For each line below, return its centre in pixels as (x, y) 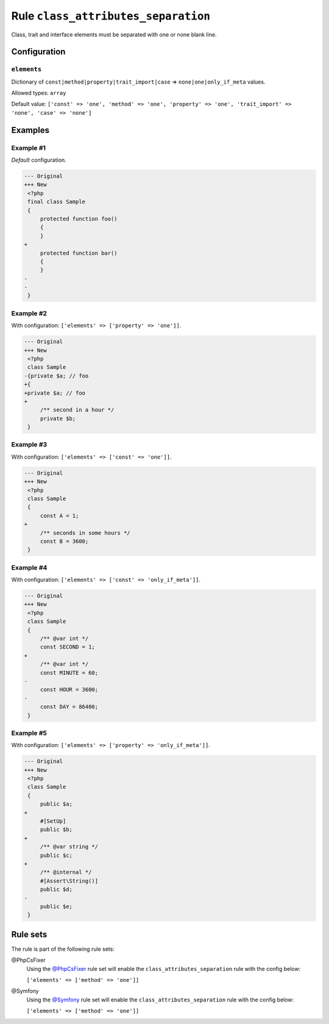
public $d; (56, 890)
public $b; (56, 830)
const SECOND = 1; (68, 647)
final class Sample (56, 202)
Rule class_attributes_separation (111, 16)
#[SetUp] (53, 821)
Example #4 (29, 567)
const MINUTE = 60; (69, 673)
